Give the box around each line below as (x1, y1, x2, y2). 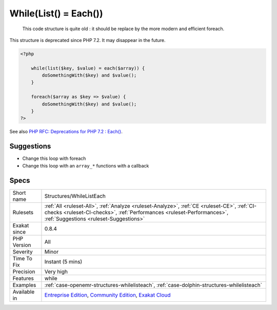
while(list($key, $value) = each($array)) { (31, 65, 145, 71)
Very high (44, 268, 68, 275)
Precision (12, 268, 35, 275)
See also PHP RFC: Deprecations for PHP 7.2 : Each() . (9, 129, 123, 135)
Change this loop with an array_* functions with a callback (22, 162, 149, 169)
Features (12, 275, 34, 282)
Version (12, 241, 31, 249)
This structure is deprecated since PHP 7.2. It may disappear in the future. (9, 37, 166, 43)
